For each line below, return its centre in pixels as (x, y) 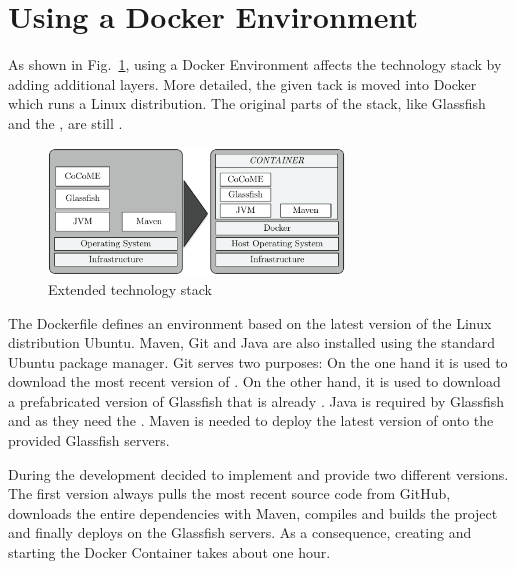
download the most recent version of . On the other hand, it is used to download (254, 381)
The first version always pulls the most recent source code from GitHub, (229, 493)
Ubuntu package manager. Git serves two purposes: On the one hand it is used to (258, 361)
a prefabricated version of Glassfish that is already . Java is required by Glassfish (256, 400)
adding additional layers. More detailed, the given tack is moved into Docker (242, 83)
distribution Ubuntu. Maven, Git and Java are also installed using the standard (251, 342)
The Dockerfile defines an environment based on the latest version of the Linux (250, 322)
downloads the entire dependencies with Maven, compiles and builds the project (253, 512)
